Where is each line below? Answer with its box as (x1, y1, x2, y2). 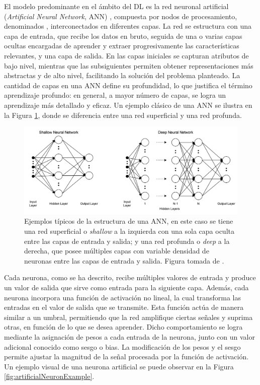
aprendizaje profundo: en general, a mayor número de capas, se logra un (4, 90, 226, 100)
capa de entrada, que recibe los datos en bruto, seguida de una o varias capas (4, 30, 242, 41)
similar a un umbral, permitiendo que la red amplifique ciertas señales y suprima (4, 311, 253, 322)
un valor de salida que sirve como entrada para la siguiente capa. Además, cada (4, 282, 249, 292)
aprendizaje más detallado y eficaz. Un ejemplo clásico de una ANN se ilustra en (4, 99, 252, 110)
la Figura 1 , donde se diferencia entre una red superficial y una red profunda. (4, 109, 242, 120)
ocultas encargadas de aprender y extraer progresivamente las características (4, 40, 239, 51)
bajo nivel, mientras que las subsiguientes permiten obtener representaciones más (4, 60, 253, 71)
